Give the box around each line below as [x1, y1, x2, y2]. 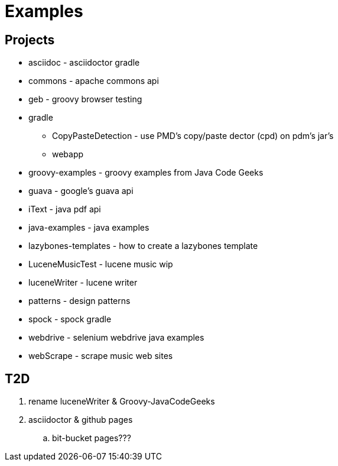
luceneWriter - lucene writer [28, 277, 138, 288]
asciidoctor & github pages [28, 415, 133, 425]
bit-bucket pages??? [52, 433, 131, 444]
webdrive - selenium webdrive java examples [28, 332, 204, 343]
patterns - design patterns [28, 296, 131, 306]
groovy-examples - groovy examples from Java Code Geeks [28, 167, 264, 178]
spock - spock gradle [28, 314, 112, 325]
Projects [5, 32, 55, 47]
